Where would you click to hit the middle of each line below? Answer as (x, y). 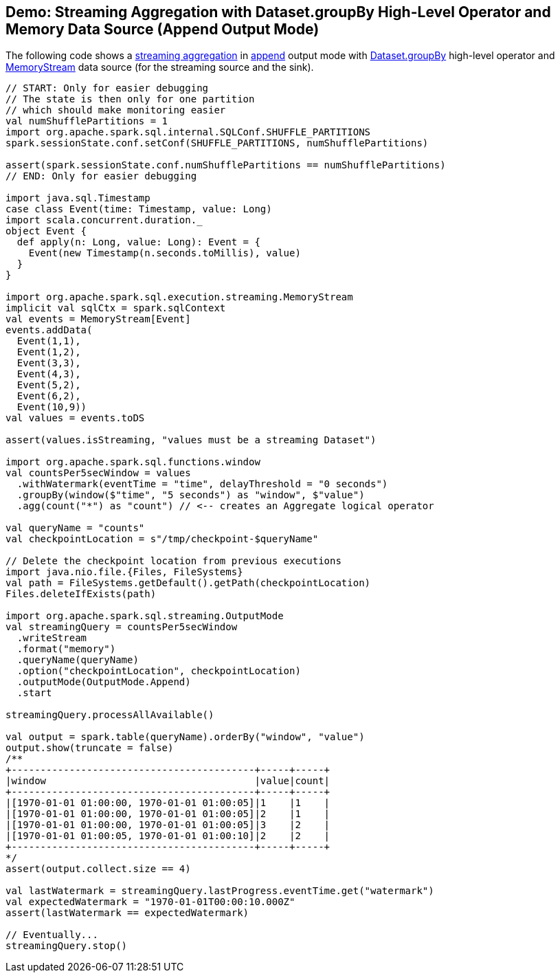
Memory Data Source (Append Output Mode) (163, 29)
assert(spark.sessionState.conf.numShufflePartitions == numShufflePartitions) (226, 165)
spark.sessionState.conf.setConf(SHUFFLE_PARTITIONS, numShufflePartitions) (217, 143)
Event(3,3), (49, 363)
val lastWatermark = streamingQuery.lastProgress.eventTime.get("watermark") (220, 891)
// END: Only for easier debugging (101, 176)
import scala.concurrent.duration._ (104, 220)
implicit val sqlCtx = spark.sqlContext (116, 308)
